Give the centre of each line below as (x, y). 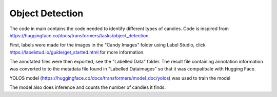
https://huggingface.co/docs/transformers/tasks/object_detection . (80, 35)
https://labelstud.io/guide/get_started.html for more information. (77, 52)
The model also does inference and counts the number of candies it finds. (88, 87)
